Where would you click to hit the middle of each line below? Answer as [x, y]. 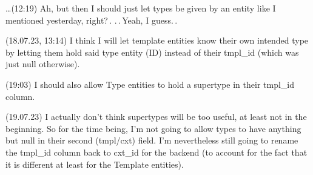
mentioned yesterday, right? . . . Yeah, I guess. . [92, 20]
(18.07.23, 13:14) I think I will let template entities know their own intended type [157, 40]
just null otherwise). [43, 64]
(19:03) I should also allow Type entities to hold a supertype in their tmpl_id [150, 84]
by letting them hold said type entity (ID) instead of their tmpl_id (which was [152, 52]
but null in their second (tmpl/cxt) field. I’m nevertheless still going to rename [152, 140]
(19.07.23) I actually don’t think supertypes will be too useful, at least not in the [156, 117]
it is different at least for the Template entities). [95, 164]
